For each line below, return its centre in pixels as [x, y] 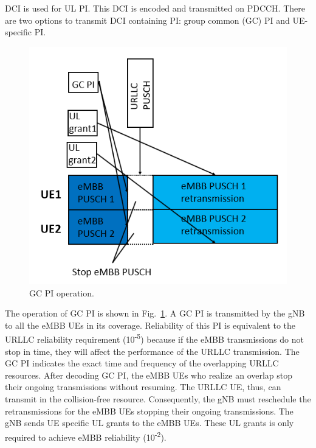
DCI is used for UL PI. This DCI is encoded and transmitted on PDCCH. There [155, 8]
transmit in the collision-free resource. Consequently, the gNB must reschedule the [158, 399]
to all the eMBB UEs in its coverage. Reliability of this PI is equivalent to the [150, 325]
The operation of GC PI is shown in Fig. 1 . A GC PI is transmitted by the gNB [155, 313]
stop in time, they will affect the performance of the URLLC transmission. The [152, 351]
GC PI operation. [62, 292]
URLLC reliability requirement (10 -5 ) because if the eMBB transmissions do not [154, 338]
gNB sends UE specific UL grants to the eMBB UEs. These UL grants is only [149, 423]
